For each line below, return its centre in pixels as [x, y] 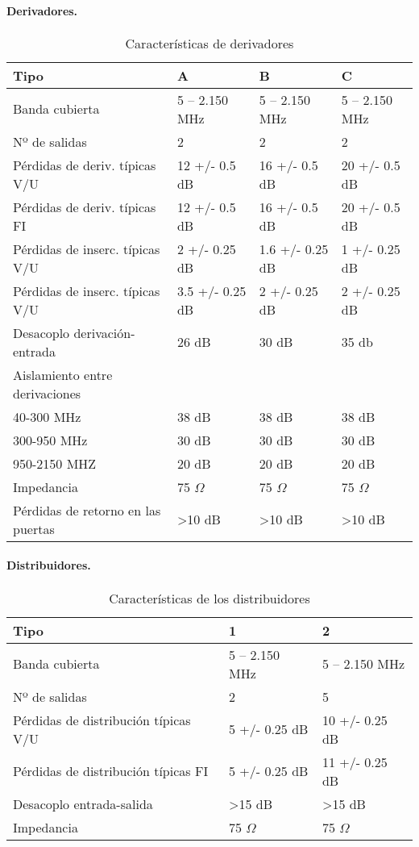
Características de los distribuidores [209, 598]
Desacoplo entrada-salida [83, 803]
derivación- [104, 332]
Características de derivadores [209, 43]
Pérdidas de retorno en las [87, 510]
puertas [34, 528]
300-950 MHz [50, 440]
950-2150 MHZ [55, 463]
